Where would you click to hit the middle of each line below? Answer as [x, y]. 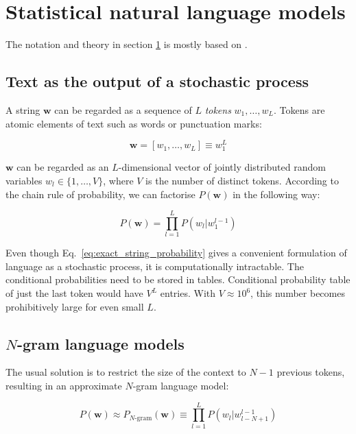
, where [118, 180]
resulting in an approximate [64, 386]
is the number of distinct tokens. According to [242, 180]
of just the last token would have [74, 293]
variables [24, 180]
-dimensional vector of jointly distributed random [222, 167]
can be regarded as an [63, 167]
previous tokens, [311, 372]
